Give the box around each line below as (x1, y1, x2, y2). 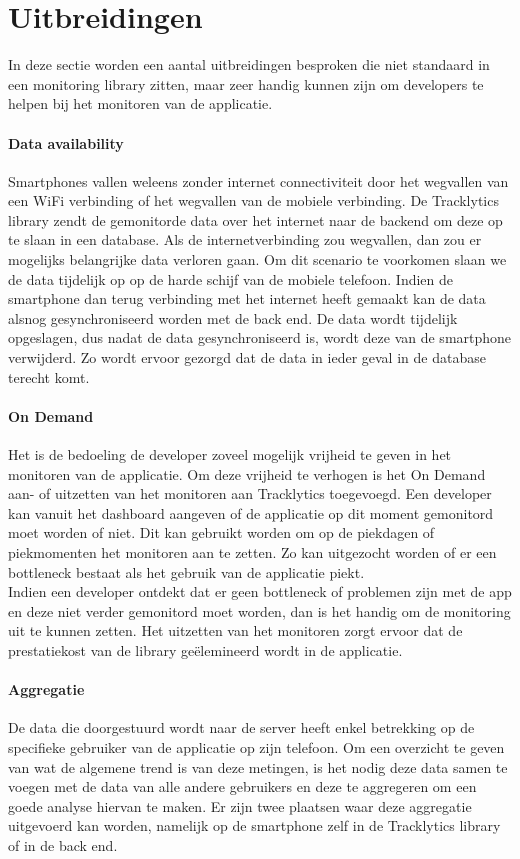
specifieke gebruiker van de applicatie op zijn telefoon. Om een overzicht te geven (8, 736, 505, 757)
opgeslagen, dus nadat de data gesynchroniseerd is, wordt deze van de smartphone (8, 327, 512, 348)
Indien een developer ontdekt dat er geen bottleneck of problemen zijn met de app (8, 581, 512, 602)
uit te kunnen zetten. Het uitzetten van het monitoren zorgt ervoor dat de (8, 620, 463, 641)
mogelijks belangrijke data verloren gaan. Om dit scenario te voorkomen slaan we (8, 249, 507, 270)
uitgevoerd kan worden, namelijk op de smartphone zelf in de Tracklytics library (8, 815, 501, 836)
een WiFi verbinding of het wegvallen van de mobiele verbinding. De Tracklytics (8, 190, 499, 211)
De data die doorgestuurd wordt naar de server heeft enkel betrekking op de (8, 717, 475, 738)
